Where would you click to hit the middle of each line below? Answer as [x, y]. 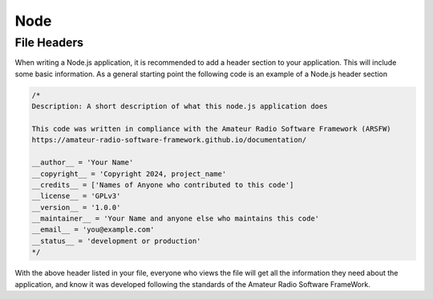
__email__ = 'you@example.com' [93, 230]
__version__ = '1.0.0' [76, 207]
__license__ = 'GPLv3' [76, 196]
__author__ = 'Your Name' [83, 163]
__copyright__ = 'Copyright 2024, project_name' [129, 174]
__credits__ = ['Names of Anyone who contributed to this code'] [163, 185]
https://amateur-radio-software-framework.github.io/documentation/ [169, 140]
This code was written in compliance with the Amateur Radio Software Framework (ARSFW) [212, 129]
